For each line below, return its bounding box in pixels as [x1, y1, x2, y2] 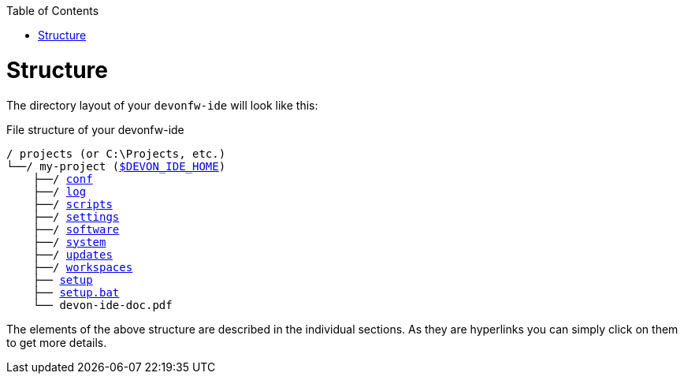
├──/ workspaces [32, 260, 133, 274]
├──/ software [32, 222, 120, 236]
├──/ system [32, 235, 106, 248]
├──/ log [32, 184, 87, 198]
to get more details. [6, 335, 107, 349]
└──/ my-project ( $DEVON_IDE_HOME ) [6, 159, 226, 173]
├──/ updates [32, 248, 113, 261]
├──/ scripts [32, 197, 113, 210]
